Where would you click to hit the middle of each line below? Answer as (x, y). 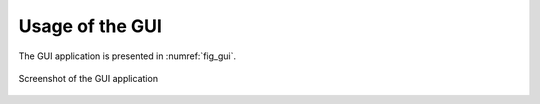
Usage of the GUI (90, 26)
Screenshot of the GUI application (88, 78)
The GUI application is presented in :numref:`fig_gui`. (127, 56)
